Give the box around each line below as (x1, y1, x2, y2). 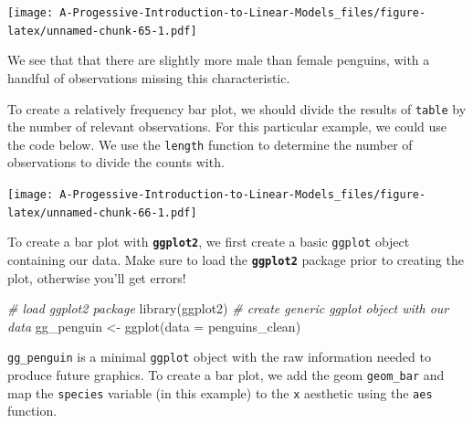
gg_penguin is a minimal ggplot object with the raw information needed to (7, 347, 431, 366)
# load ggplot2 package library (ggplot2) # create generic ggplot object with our (7, 299, 449, 318)
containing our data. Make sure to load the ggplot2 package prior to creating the (7, 249, 464, 269)
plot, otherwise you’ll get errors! (7, 268, 186, 287)
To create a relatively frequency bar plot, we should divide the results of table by (7, 99, 467, 118)
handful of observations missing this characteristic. (7, 68, 290, 87)
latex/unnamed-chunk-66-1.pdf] (7, 206, 197, 219)
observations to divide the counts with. (7, 153, 225, 172)
